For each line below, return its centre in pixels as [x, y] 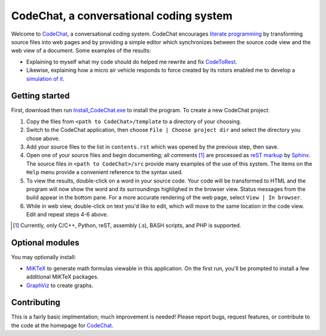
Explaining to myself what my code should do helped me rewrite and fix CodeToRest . [132, 62]
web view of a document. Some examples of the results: [81, 51]
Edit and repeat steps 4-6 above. [67, 215]
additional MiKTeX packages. [62, 277]
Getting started [40, 96]
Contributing [36, 302]
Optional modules [45, 243]
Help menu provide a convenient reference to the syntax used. [105, 172]
